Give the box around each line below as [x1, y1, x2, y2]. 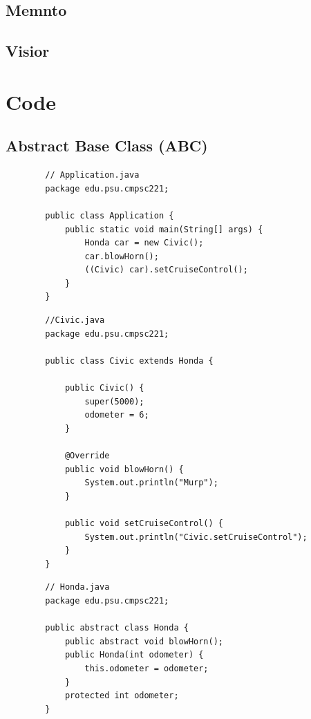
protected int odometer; [64, 691, 179, 701]
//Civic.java [45, 315, 105, 326]
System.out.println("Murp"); [84, 478, 218, 488]
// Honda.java [45, 582, 110, 592]
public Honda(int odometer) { [64, 650, 204, 660]
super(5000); [84, 396, 144, 407]
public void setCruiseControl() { [64, 518, 223, 528]
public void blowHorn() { [64, 464, 184, 474]
